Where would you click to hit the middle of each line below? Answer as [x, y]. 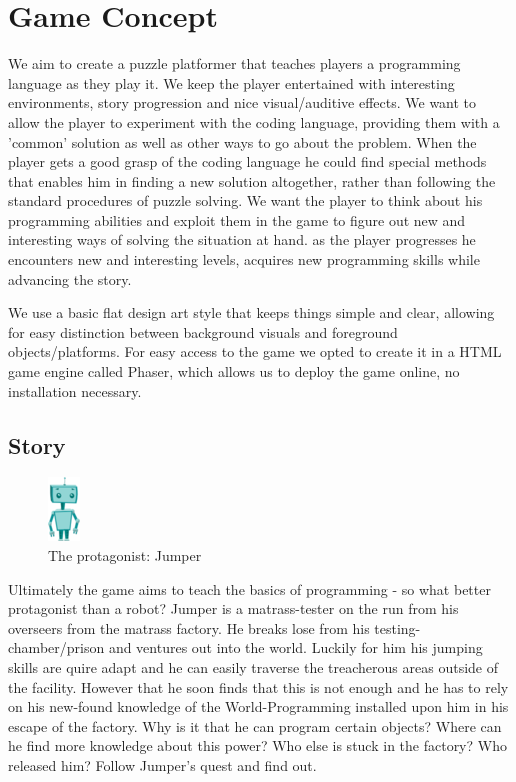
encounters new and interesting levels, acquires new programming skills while [244, 259]
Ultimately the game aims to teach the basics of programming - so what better [249, 588]
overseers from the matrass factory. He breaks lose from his [189, 627]
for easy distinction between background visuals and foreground [203, 331]
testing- [397, 627]
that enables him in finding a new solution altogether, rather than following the [252, 180]
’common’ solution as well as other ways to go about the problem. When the [242, 141]
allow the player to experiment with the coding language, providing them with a [254, 121]
